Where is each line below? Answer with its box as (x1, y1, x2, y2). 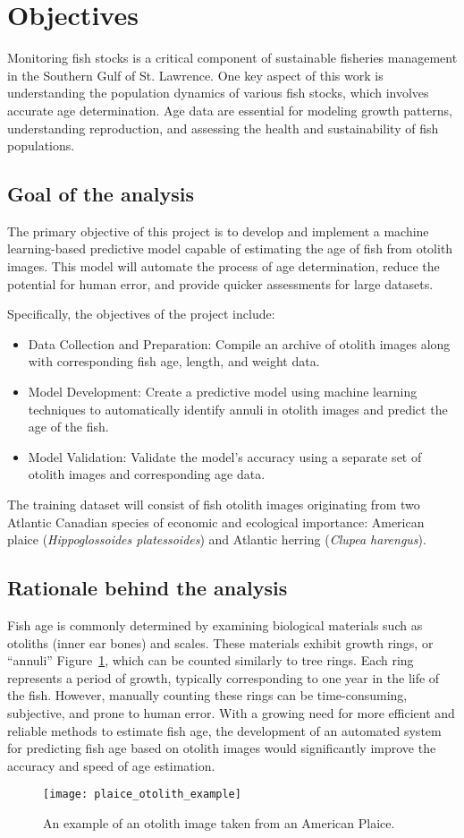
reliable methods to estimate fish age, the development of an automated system (7, 721, 442, 740)
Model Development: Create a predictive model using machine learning (28, 382, 418, 401)
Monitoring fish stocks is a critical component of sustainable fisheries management (7, 48, 458, 67)
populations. (7, 136, 75, 155)
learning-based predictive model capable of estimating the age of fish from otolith (7, 239, 453, 258)
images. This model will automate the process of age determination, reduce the (7, 257, 440, 276)
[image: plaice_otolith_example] (43, 788, 241, 801)
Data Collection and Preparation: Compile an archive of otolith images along (28, 334, 451, 353)
